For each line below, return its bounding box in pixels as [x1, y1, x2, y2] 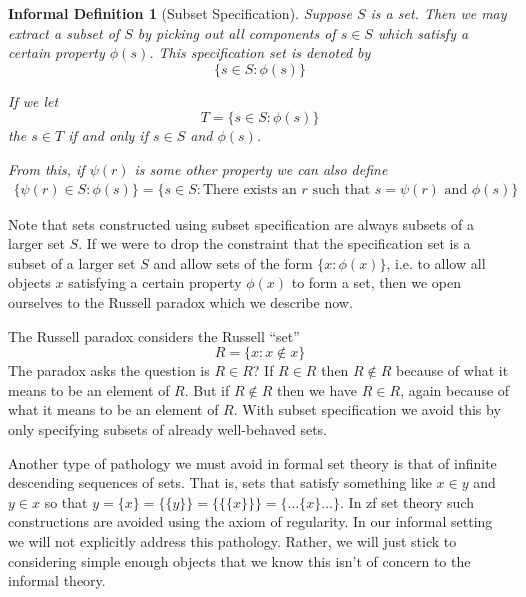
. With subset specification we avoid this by [233, 399, 501, 420]
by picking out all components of [137, 22, 336, 43]
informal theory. [8, 570, 106, 591]
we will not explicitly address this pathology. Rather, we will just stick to [8, 530, 457, 551]
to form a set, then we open [291, 272, 461, 293]
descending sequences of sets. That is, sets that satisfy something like [8, 472, 432, 493]
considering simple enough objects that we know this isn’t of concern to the [8, 550, 471, 571]
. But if [184, 379, 230, 400]
